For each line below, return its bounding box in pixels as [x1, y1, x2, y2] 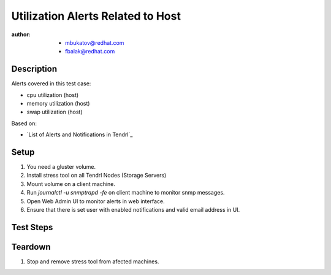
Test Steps [11, 222, 53, 233]
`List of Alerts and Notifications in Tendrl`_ [26, 131, 133, 138]
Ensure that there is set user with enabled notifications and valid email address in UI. [26, 206, 240, 214]
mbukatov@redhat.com [65, 39, 124, 46]
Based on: [11, 120, 37, 127]
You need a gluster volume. [26, 163, 96, 171]
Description [11, 64, 58, 74]
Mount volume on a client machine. [26, 180, 116, 187]
